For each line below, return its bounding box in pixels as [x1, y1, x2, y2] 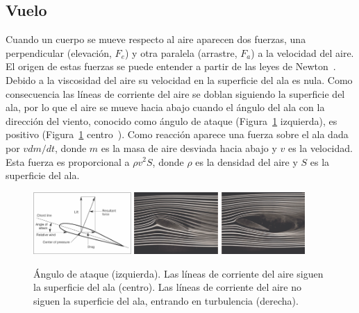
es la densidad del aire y [195, 154, 298, 169]
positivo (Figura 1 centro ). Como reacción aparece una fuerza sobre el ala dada [6, 127, 349, 142]
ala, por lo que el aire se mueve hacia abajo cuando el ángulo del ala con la [6, 100, 325, 115]
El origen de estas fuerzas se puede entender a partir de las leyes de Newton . [6, 59, 336, 74]
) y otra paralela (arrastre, [124, 45, 237, 60]
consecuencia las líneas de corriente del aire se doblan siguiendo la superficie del [6, 86, 345, 101]
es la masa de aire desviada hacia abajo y [101, 140, 277, 155]
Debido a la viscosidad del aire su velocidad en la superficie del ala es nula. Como [6, 72, 353, 87]
